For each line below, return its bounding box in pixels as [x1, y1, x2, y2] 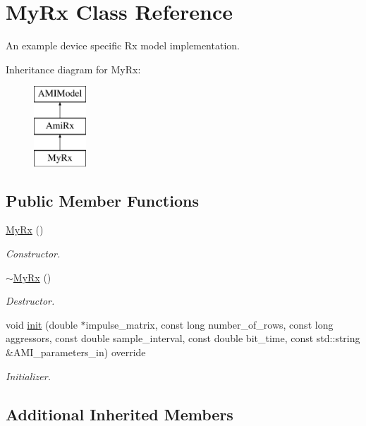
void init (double [6, 317, 78, 331]
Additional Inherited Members [6, 403, 233, 425]
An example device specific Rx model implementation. [6, 38, 240, 53]
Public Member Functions [6, 189, 199, 211]
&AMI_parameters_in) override [6, 345, 146, 360]
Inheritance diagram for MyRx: [6, 61, 141, 76]
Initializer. [6, 368, 51, 383]
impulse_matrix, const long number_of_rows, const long [85, 317, 334, 331]
